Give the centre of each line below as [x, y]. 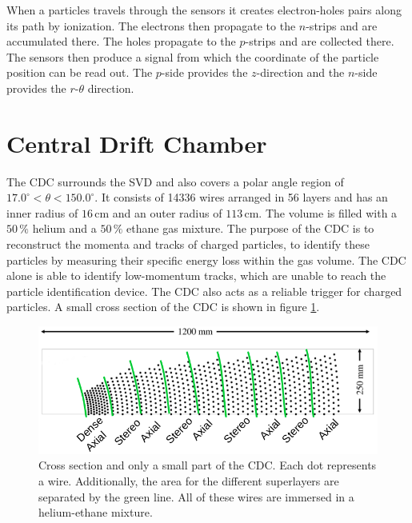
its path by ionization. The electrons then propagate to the [151, 25]
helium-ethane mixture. [96, 512]
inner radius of [42, 212]
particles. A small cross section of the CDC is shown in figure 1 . [163, 307]
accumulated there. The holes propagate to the [121, 41]
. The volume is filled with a [328, 212]
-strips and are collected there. [320, 41]
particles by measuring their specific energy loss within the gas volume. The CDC [206, 260]
